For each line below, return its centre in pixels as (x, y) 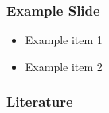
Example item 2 (64, 66)
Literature (40, 102)
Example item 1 (64, 40)
